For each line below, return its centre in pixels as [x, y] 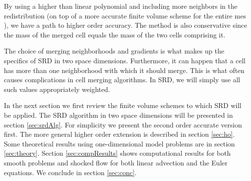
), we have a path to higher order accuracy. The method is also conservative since [125, 25]
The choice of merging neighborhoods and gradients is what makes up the [114, 51]
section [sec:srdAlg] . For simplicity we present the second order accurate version [123, 124]
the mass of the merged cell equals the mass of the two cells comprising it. [115, 34]
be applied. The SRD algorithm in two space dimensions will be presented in [118, 115]
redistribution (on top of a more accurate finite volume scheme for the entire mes [125, 15]
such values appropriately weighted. [57, 89]
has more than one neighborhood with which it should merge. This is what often [124, 70]
